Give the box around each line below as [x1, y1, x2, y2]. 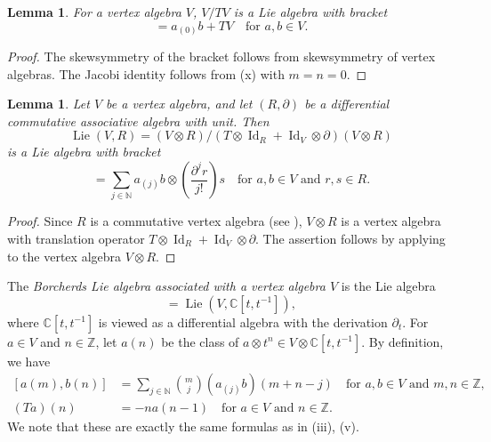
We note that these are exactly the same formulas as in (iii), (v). [7, 417, 359, 436]
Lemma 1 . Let [7, 94, 90, 113]
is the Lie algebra [341, 277, 436, 295]
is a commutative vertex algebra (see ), [90, 212, 302, 230]
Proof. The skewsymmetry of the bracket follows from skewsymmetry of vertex [7, 47, 436, 66]
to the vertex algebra [7, 246, 122, 265]
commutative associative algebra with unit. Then [7, 111, 270, 130]
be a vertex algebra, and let [106, 94, 253, 113]
